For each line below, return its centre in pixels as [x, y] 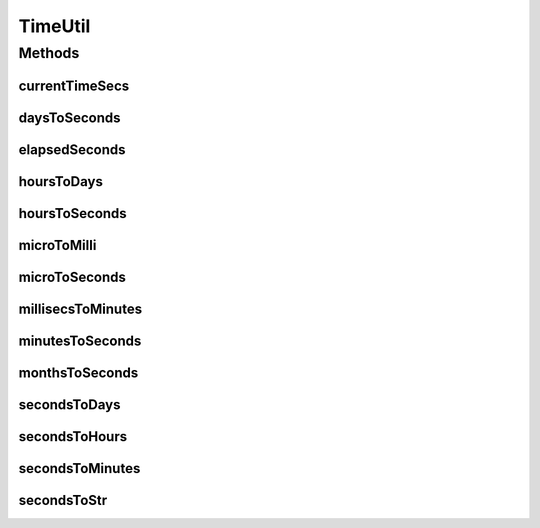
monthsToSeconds [78, 372]
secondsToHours [73, 436]
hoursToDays [61, 181]
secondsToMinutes [79, 468]
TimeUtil [54, 26]
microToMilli [57, 245]
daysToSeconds [69, 117]
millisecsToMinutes [80, 308]
